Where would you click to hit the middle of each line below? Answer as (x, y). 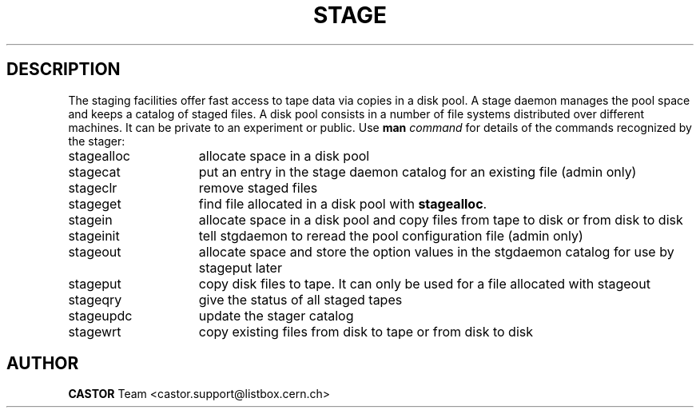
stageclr (93, 187)
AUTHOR (43, 364)
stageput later (240, 267)
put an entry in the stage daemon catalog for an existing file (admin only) (418, 171)
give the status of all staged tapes (300, 299)
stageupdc (100, 315)
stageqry (95, 299)
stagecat (94, 171)
